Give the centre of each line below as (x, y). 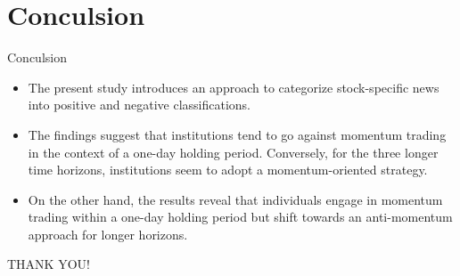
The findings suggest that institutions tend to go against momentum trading (237, 134)
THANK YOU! (49, 264)
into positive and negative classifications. (139, 105)
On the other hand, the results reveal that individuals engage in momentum (235, 199)
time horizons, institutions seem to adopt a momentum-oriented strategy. (228, 170)
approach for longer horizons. (108, 234)
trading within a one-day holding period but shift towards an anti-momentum (240, 217)
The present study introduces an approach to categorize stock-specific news (234, 87)
